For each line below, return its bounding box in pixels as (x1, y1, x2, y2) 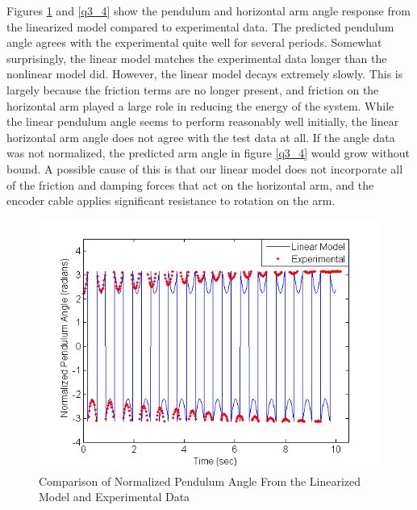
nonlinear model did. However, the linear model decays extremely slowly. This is (6, 65, 403, 82)
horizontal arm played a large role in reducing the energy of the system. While (6, 97, 394, 114)
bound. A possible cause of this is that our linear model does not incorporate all (6, 160, 403, 177)
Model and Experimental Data (39, 488, 190, 505)
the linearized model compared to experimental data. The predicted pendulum (6, 18, 394, 35)
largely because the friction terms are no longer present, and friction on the (6, 81, 379, 98)
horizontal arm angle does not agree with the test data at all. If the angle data (6, 128, 395, 145)
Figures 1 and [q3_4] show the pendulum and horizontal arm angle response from (6, 2, 411, 19)
